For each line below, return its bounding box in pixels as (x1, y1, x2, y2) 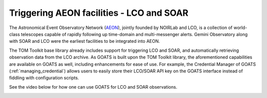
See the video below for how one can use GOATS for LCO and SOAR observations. (9, 84, 178, 90)
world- (233, 25, 247, 31)
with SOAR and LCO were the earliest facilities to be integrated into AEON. (9, 38, 160, 44)
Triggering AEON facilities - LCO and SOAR (9, 7, 189, 18)
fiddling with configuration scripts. (9, 75, 79, 81)
